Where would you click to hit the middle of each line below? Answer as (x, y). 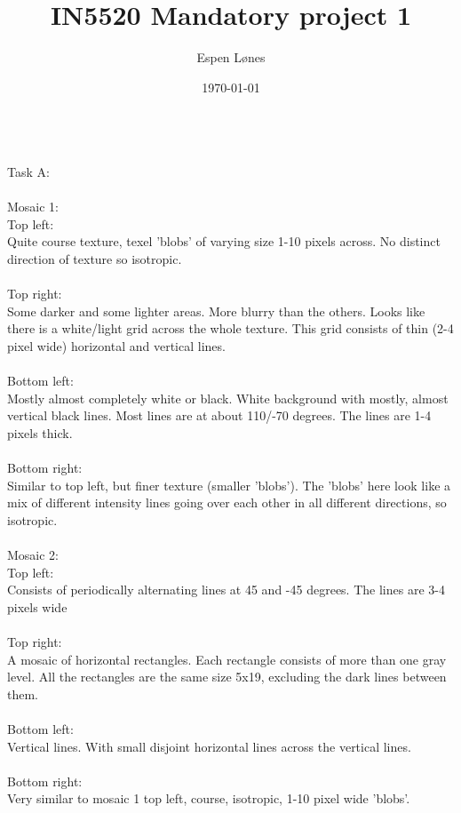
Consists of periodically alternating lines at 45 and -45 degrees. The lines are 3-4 (226, 590)
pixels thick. (40, 432)
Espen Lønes (231, 57)
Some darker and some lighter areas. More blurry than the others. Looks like (216, 311)
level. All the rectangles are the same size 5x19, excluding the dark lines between (227, 677)
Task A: (28, 171)
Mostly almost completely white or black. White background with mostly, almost (228, 398)
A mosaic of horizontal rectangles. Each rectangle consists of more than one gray (227, 659)
